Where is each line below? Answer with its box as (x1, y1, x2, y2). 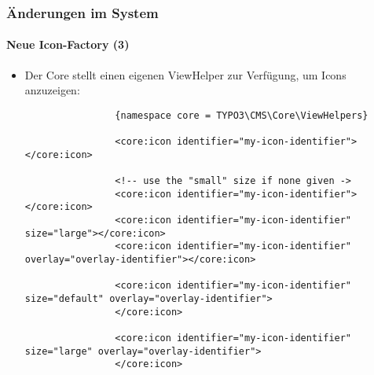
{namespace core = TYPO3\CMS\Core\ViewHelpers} (115, 109, 368, 121)
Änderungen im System (6, 2, 159, 22)
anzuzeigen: (24, 82, 80, 98)
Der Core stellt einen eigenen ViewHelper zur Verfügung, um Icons (24, 66, 346, 83)
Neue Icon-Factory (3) (6, 36, 130, 53)
